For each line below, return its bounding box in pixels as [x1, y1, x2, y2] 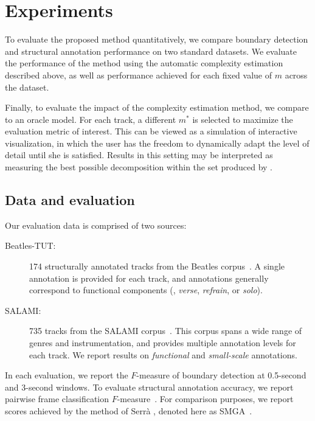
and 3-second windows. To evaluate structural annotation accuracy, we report [5, 380, 294, 393]
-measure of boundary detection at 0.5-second [136, 369, 306, 381]
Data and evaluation [5, 190, 135, 209]
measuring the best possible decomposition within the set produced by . [5, 161, 272, 173]
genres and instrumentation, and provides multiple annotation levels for [29, 336, 296, 349]
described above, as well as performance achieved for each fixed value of [5, 68, 272, 81]
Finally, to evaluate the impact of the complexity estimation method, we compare [5, 101, 309, 114]
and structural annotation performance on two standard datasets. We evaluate [5, 44, 297, 57]
